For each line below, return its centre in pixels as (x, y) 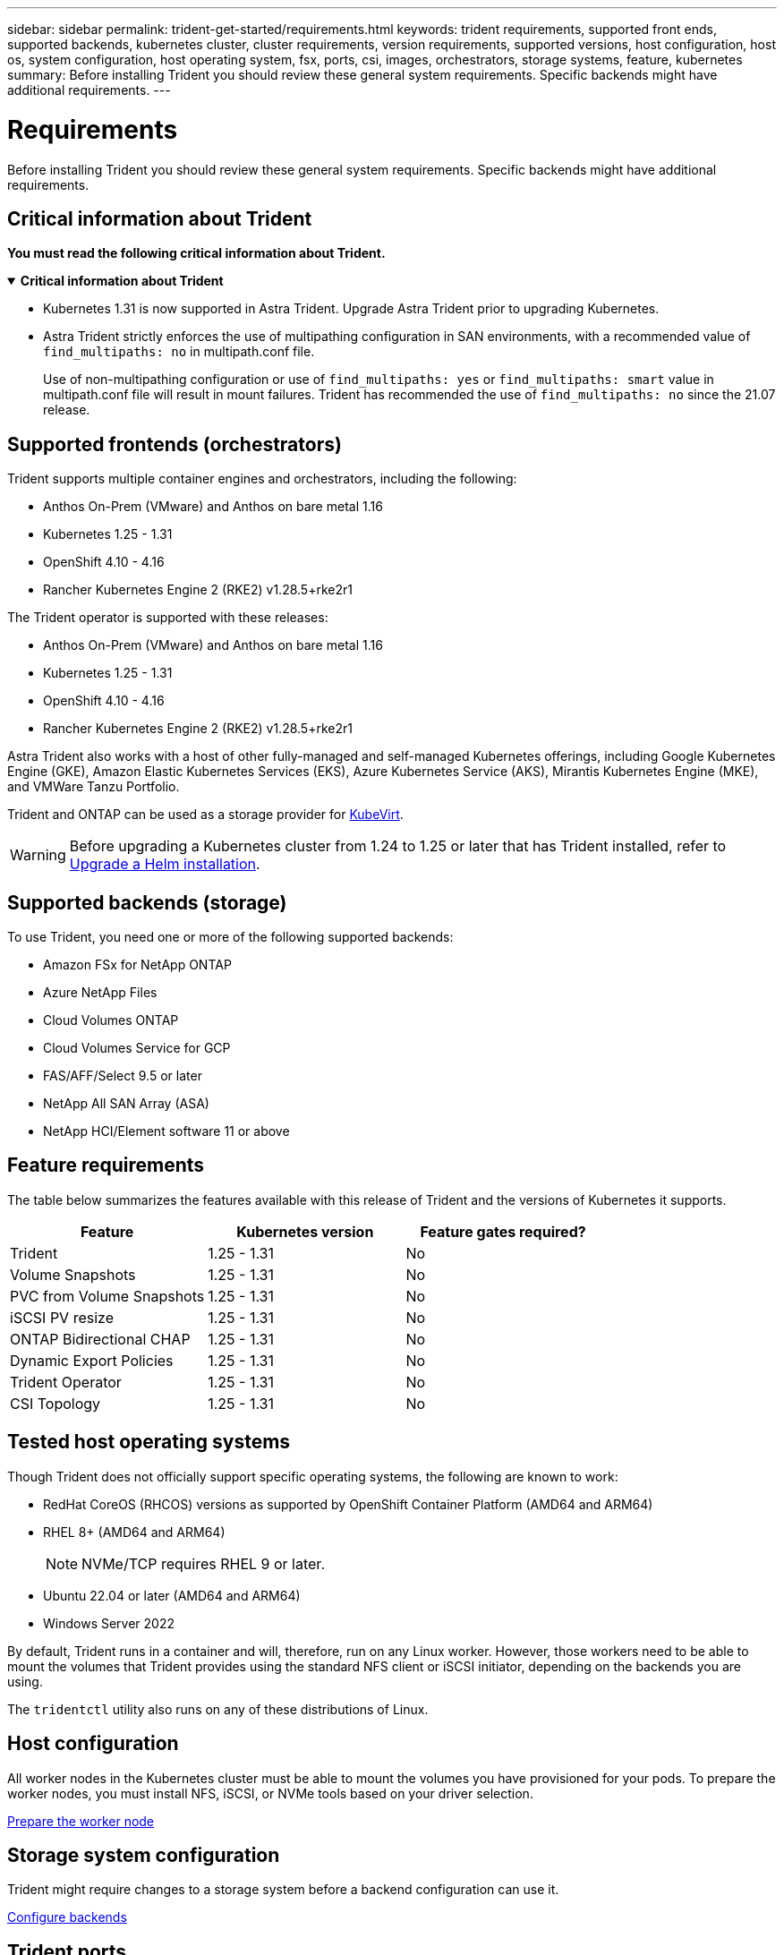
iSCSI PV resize (62, 1317)
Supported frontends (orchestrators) (175, 444)
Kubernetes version (305, 1231)
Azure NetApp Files (100, 993)
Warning (38, 855)
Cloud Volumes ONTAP (111, 1020)
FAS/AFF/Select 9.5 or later (123, 1076)
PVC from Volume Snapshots (107, 1296)
